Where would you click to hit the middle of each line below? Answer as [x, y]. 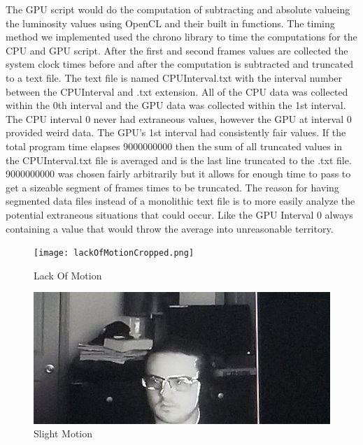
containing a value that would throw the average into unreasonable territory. [170, 228]
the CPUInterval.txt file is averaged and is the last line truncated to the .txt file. [179, 160]
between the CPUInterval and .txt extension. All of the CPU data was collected [177, 91]
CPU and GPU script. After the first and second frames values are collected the [177, 50]
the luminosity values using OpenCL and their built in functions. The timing [170, 23]
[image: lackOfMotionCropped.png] [114, 253]
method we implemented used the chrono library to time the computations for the [181, 37]
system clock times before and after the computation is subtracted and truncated [180, 64]
